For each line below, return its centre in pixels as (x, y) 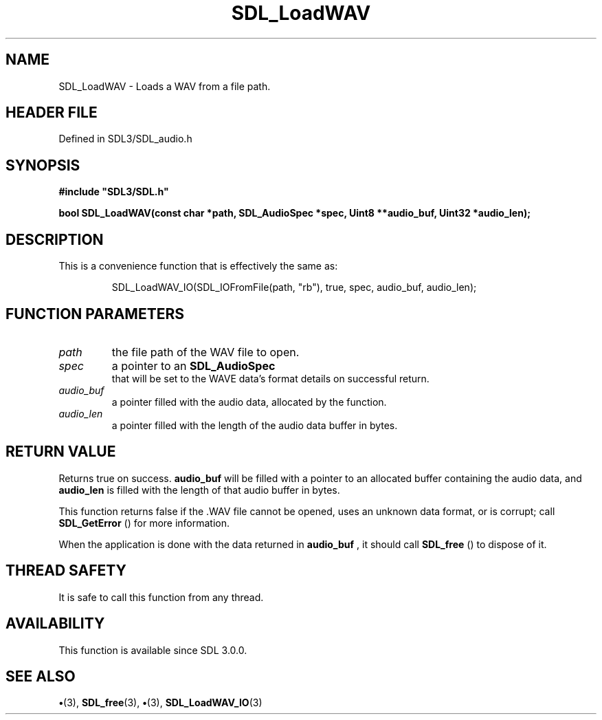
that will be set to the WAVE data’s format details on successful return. (270, 378)
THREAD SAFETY (66, 571)
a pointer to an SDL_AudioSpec (193, 366)
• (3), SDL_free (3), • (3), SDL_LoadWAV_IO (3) (160, 703)
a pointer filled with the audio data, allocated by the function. (249, 402)
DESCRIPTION (55, 239)
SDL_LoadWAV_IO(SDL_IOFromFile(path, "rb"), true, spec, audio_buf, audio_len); (294, 287)
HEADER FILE (52, 113)
